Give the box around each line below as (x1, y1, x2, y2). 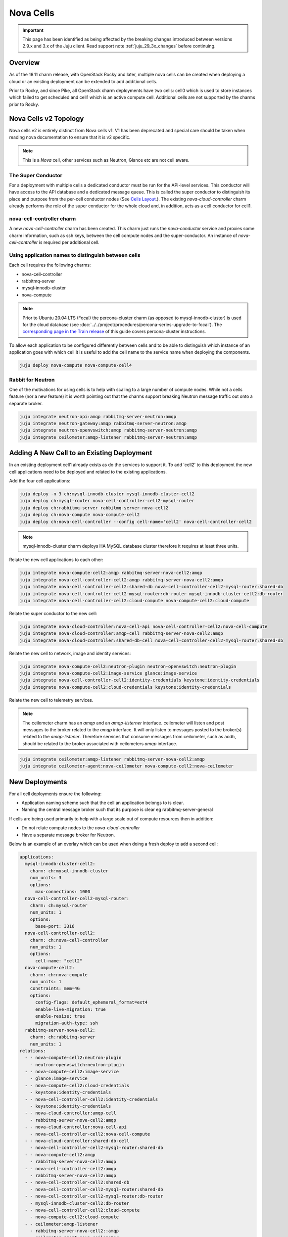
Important (22, 27, 44, 33)
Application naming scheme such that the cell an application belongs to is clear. (21, 800, 184, 806)
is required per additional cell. (39, 239, 100, 245)
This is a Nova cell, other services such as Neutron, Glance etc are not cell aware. (22, 157, 190, 163)
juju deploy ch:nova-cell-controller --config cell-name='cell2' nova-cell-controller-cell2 (19, 519, 252, 524)
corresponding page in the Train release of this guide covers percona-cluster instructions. (22, 329, 206, 334)
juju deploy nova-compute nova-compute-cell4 (19, 363, 132, 368)
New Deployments (9, 777, 67, 786)
